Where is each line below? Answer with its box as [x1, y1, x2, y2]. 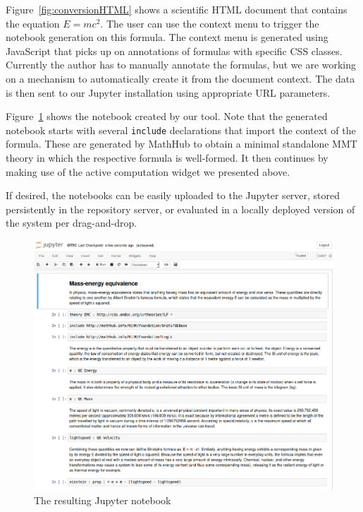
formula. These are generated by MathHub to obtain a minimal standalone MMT [6, 136, 357, 151]
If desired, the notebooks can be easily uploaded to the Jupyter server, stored [6, 188, 340, 203]
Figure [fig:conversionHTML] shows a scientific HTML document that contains [6, 2, 347, 16]
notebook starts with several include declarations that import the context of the [6, 122, 356, 137]
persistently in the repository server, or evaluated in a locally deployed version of [6, 201, 355, 216]
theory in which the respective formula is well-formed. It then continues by [6, 150, 328, 165]
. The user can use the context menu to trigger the [100, 16, 319, 30]
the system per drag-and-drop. [6, 215, 137, 230]
